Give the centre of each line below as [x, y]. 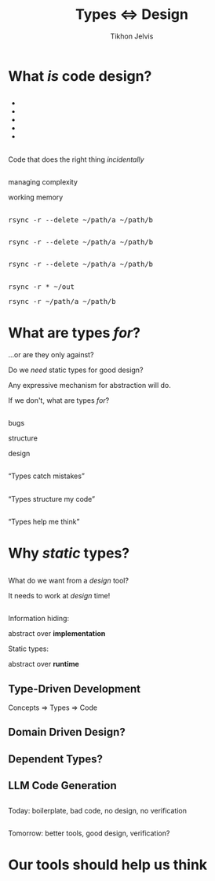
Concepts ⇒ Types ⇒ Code [53, 707]
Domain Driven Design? [67, 732]
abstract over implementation [57, 634]
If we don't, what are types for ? [59, 400]
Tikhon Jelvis [132, 36]
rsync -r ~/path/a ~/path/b [62, 301]
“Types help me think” [44, 522]
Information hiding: [38, 619]
